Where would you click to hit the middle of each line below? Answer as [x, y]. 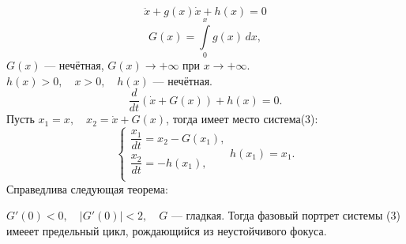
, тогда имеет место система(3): [242, 119]
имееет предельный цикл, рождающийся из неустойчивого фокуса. [167, 230]
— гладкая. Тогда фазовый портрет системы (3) [286, 215]
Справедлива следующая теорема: [87, 188]
